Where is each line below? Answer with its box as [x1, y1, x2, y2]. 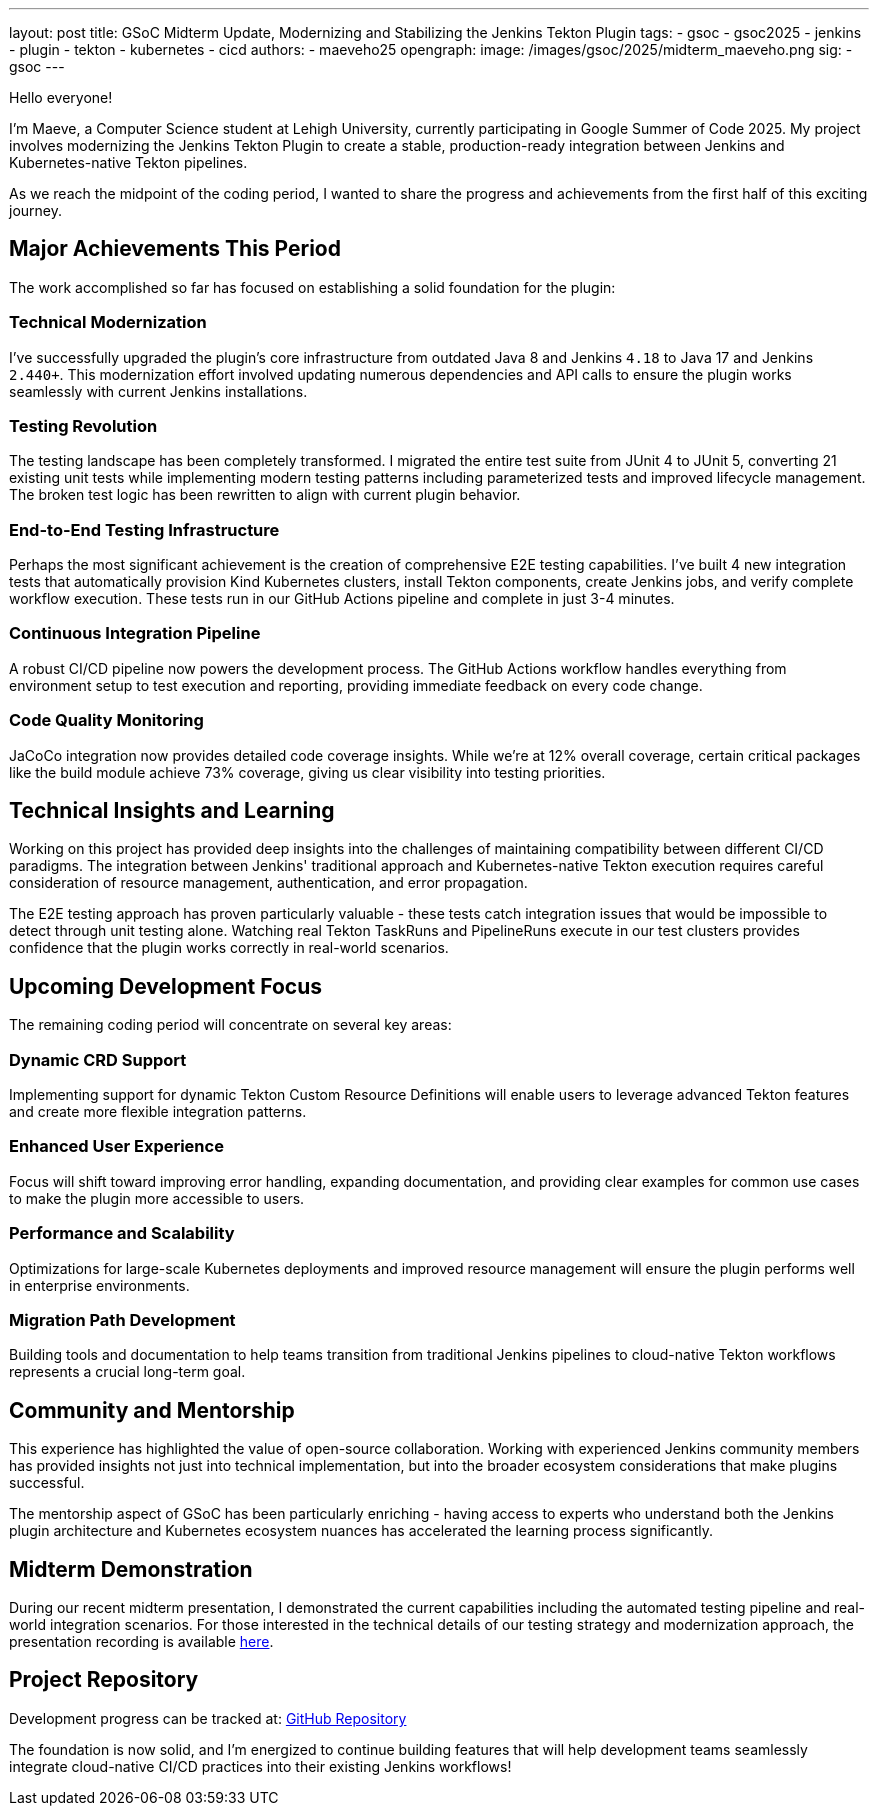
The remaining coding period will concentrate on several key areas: [9, 1016, 452, 1034]
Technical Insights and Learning [9, 798, 335, 824]
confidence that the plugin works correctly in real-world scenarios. [9, 939, 449, 957]
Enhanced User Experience [9, 1136, 224, 1157]
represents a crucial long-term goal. [9, 1363, 246, 1381]
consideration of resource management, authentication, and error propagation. [9, 874, 528, 892]
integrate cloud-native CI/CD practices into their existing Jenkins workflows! [9, 1757, 512, 1775]
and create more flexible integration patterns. [9, 1103, 307, 1121]
